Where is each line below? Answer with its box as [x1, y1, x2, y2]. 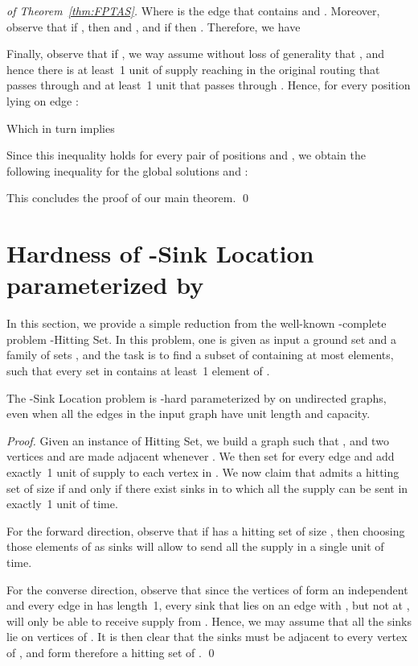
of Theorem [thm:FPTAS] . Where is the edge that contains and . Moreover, [6, 2, 380, 19]
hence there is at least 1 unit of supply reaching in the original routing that [6, 60, 380, 77]
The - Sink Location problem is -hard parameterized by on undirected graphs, [6, 389, 387, 406]
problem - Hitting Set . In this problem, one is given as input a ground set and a [6, 330, 397, 347]
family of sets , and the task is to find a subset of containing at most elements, [6, 346, 394, 363]
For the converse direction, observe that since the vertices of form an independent [6, 581, 408, 598]
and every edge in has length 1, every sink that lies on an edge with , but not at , [6, 597, 410, 614]
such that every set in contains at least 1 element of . [6, 362, 270, 379]
